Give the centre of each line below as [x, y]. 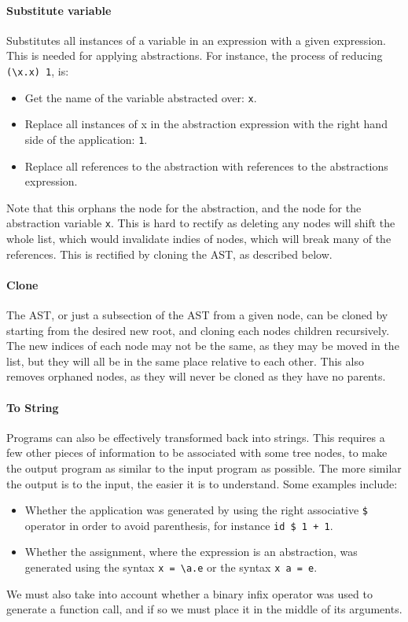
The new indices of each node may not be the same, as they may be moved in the [203, 346]
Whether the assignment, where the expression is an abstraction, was [191, 552]
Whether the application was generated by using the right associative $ [196, 510]
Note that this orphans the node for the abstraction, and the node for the [184, 207]
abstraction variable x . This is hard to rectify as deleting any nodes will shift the [201, 223]
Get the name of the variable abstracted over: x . [141, 97]
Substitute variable [59, 10]
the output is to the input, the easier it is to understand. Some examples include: [202, 483]
